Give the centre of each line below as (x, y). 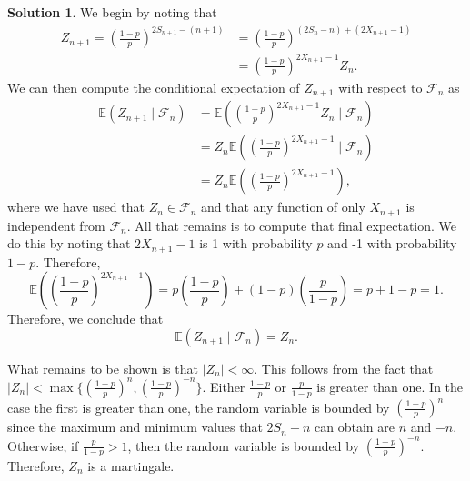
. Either (224, 386)
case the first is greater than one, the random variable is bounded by (199, 407)
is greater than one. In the (390, 386)
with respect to (380, 87)
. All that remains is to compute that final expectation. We (292, 225)
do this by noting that (69, 243)
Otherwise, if (43, 445)
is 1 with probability (256, 243)
